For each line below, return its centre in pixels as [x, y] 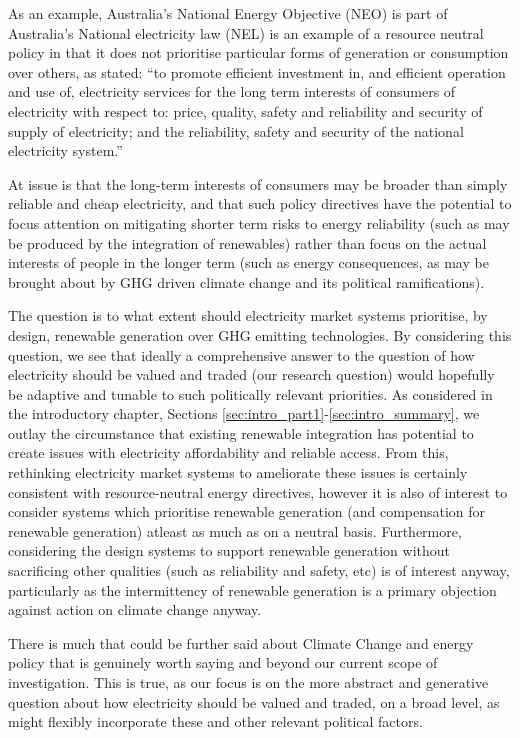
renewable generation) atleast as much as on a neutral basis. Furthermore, [235, 530]
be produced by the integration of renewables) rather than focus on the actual [247, 242]
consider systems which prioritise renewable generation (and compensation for [247, 511]
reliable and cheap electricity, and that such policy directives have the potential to [260, 203]
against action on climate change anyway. [135, 609]
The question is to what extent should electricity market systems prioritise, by [248, 315]
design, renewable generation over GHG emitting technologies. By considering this [260, 334]
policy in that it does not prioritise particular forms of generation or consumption [258, 52]
